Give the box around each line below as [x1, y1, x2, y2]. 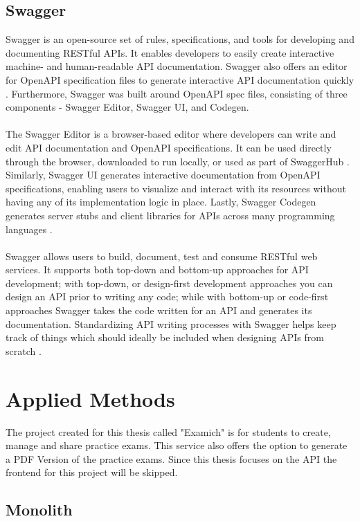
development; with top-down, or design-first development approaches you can [6, 275, 333, 290]
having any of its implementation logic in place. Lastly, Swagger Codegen [6, 194, 316, 209]
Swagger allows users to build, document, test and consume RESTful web [6, 248, 318, 263]
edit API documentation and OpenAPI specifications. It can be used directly [6, 140, 332, 154]
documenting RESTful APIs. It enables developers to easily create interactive [6, 45, 334, 60]
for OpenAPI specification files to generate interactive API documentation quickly [6, 72, 354, 86]
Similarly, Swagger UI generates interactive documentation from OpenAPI [6, 167, 321, 182]
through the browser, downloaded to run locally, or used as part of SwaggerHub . [6, 154, 350, 168]
